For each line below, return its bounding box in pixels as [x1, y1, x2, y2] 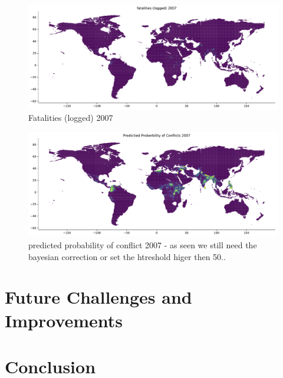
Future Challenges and [5, 285, 192, 309]
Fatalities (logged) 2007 [28, 111, 113, 124]
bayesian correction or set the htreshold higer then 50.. [28, 250, 226, 262]
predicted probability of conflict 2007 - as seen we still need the [28, 239, 257, 251]
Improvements [5, 308, 123, 332]
